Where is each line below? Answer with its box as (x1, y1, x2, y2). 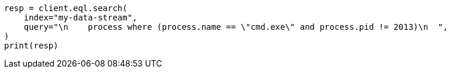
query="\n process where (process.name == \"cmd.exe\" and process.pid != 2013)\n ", (23, 22, 448, 32)
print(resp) (4, 41, 58, 50)
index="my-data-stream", (23, 13, 137, 22)
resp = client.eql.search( (4, 4, 128, 13)
